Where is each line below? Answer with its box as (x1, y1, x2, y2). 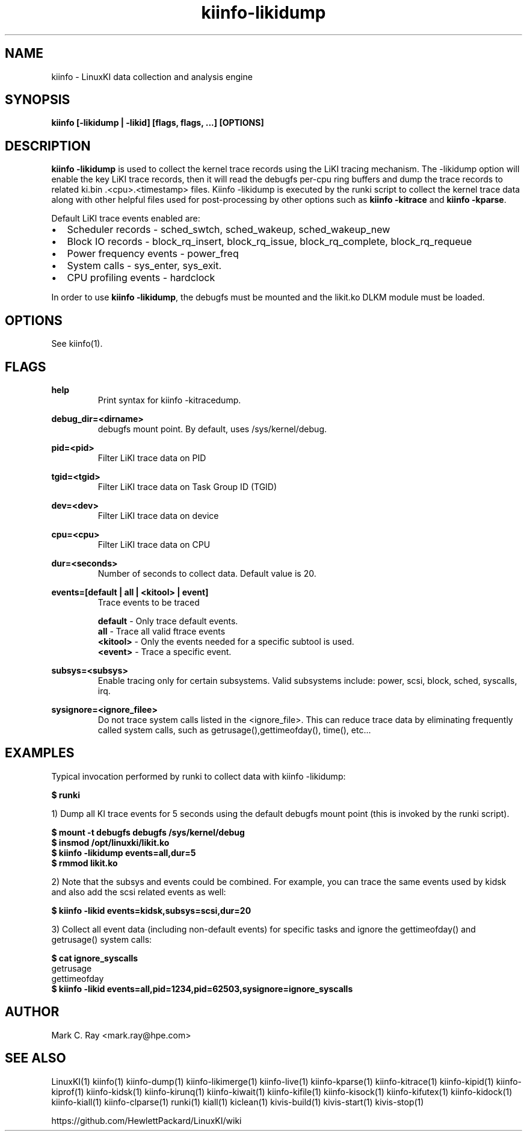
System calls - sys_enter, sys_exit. (67, 259, 222, 272)
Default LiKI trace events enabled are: (51, 213, 200, 224)
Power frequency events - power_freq (67, 247, 239, 260)
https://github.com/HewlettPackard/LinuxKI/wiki (51, 1115, 242, 1126)
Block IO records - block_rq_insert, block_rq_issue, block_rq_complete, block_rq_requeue (67, 235, 472, 248)
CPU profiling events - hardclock (67, 272, 215, 284)
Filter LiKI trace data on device (97, 510, 219, 521)
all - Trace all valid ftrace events (97, 625, 226, 636)
